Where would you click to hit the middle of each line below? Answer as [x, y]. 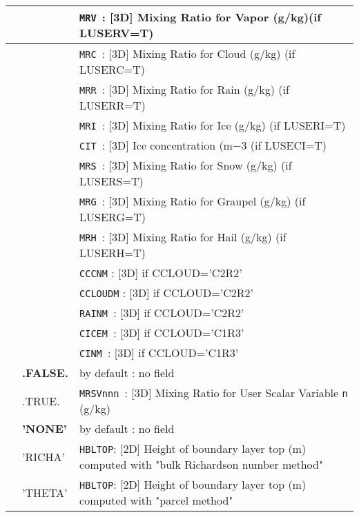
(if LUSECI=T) [288, 145]
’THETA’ [45, 492]
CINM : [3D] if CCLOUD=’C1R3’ [159, 353]
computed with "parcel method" [156, 500]
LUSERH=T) [113, 253]
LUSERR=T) [113, 105]
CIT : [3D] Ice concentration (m [156, 145]
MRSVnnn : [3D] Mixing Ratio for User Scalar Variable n [214, 393]
